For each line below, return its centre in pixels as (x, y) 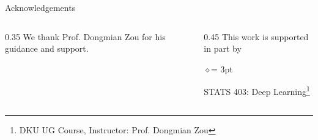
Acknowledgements (40, 7)
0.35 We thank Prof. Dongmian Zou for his (85, 36)
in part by (223, 48)
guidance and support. (47, 48)
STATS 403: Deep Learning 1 (257, 91)
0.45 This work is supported (256, 36)
